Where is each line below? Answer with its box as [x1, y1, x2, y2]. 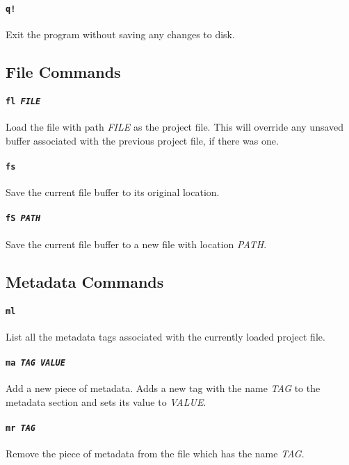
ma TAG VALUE [6, 358, 65, 368]
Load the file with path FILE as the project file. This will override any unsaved [6, 120, 344, 134]
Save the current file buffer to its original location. [6, 185, 220, 199]
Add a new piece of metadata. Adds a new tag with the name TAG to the [6, 381, 320, 395]
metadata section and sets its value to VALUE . [6, 394, 206, 409]
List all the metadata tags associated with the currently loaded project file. [6, 329, 325, 343]
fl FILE [6, 96, 41, 106]
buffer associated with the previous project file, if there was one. [6, 133, 279, 147]
